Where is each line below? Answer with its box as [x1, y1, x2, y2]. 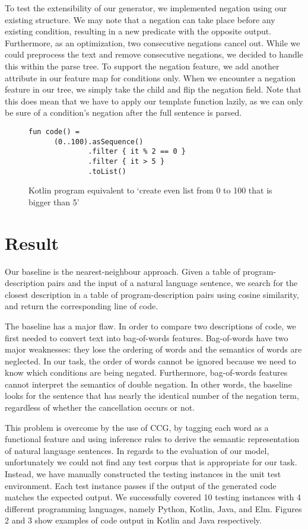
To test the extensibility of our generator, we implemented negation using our [5, 2, 287, 14]
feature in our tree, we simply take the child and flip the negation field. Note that [5, 83, 301, 96]
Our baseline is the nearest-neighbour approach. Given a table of [5, 265, 240, 277]
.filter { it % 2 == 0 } [88, 147, 186, 156]
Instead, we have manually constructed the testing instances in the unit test [5, 468, 281, 480]
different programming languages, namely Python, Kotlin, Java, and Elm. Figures [5, 502, 302, 515]
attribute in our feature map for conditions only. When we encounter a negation [5, 71, 296, 84]
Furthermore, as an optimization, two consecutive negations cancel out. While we [5, 36, 300, 49]
